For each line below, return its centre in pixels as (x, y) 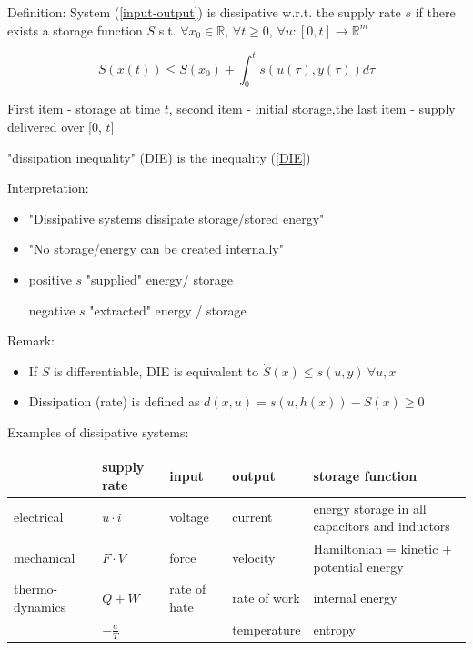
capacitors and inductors (382, 526)
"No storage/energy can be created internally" (156, 249)
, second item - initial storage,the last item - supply (312, 109)
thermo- (36, 589)
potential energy (358, 566)
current (252, 517)
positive (50, 280)
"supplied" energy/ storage (160, 280)
